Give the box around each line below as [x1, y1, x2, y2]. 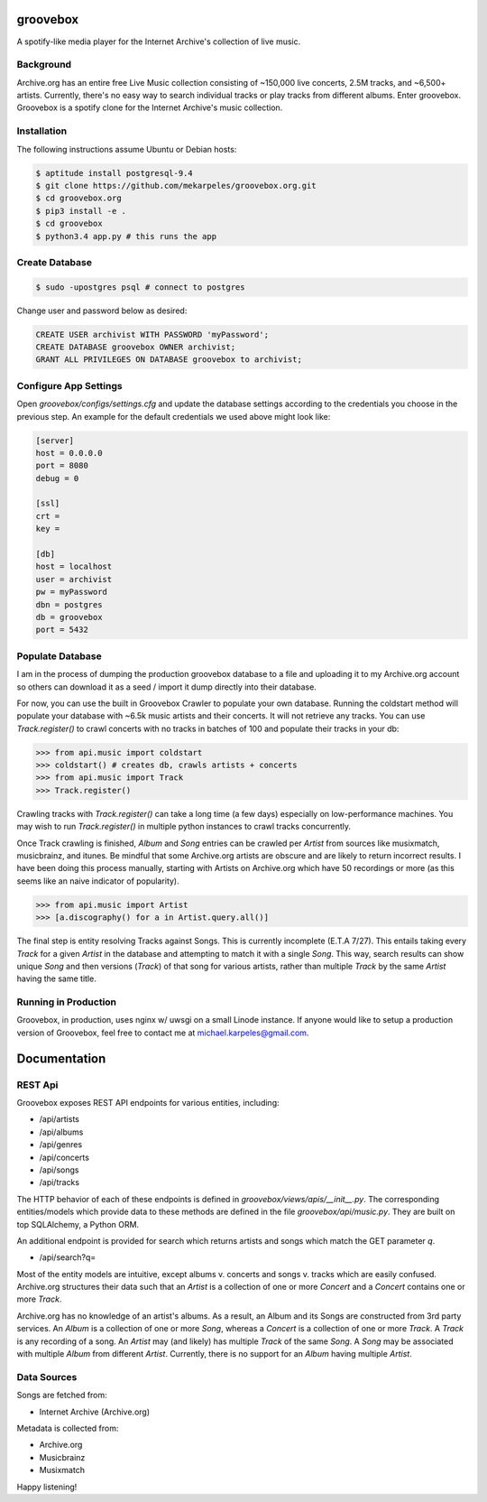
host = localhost [35, 561, 113, 572]
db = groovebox [35, 612, 103, 622]
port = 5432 [35, 625, 89, 635]
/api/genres [39, 1139, 83, 1150]
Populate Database [16, 650, 103, 663]
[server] [35, 435, 75, 446]
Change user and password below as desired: [16, 305, 188, 316]
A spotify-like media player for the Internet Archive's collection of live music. [16, 36, 301, 47]
